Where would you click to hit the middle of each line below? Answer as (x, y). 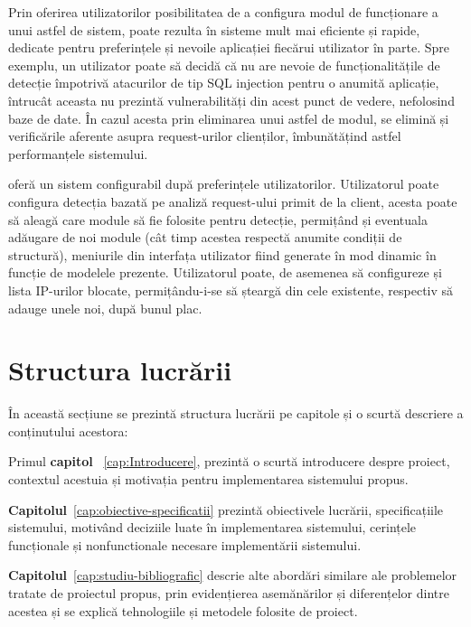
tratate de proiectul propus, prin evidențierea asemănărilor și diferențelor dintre (229, 592)
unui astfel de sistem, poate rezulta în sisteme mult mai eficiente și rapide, (214, 29)
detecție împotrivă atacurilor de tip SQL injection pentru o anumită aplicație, (224, 83)
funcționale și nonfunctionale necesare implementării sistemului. (185, 544)
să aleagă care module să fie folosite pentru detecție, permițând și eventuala (218, 219)
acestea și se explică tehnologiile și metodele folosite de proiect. (183, 610)
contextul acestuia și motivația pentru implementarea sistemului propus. (208, 479)
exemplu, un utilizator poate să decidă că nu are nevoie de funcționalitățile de (224, 65)
